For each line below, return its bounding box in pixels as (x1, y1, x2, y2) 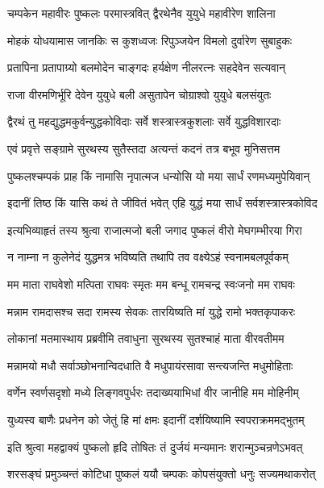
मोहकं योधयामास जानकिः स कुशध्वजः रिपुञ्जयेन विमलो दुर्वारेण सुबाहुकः (7, 31, 293, 48)
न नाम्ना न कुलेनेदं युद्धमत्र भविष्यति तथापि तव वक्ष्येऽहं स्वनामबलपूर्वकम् (7, 248, 289, 265)
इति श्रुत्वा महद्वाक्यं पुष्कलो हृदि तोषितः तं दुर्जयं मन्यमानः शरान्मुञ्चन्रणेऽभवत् (7, 438, 303, 455)
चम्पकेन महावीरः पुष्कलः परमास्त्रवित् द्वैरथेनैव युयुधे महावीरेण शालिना (7, 5, 276, 21)
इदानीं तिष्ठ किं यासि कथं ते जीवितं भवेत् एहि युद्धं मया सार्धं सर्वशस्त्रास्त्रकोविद (7, 194, 318, 211)
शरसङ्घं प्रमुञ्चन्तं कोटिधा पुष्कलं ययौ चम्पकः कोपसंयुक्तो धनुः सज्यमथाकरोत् (7, 465, 316, 482)
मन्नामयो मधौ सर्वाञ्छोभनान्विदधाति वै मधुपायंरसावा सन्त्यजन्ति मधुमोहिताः (7, 357, 293, 373)
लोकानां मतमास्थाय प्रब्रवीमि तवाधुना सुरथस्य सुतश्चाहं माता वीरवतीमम (7, 330, 285, 347)
